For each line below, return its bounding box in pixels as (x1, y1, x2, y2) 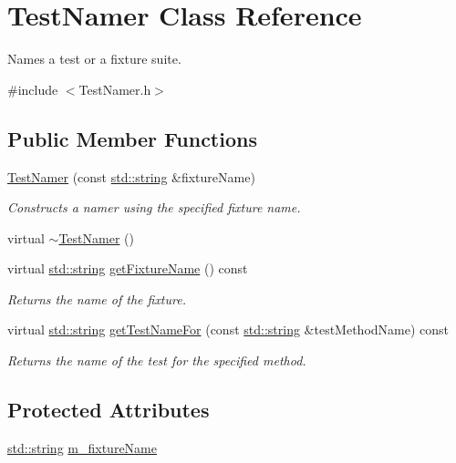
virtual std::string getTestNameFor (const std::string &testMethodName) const (7, 320, 450, 339)
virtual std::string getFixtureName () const (7, 259, 248, 278)
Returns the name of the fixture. (7, 289, 186, 308)
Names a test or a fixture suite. (7, 49, 181, 68)
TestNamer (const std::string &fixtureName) (7, 167, 255, 186)
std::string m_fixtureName (7, 437, 157, 457)
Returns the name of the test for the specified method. (7, 351, 306, 370)
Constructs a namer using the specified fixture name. (7, 198, 301, 217)
